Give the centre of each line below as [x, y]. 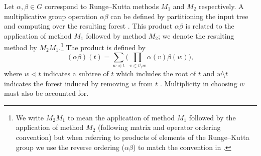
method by [21, 47]
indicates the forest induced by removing [67, 83]
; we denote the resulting [196, 35]
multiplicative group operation [51, 16]
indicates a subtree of [76, 73]
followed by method [116, 35]
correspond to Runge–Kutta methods [102, 6]
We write [30, 117]
